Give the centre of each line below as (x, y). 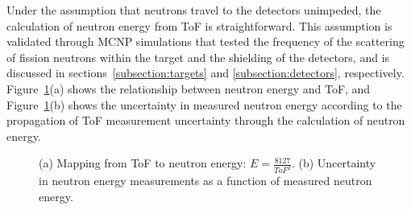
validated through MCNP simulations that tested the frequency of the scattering (205, 41)
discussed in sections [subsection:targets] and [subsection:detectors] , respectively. (205, 73)
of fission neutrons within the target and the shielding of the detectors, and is (198, 57)
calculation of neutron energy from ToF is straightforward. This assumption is (199, 25)
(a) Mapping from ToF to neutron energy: (143, 163)
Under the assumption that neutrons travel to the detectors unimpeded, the (194, 10)
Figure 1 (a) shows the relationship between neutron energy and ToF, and (189, 88)
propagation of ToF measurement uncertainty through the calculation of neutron (206, 120)
